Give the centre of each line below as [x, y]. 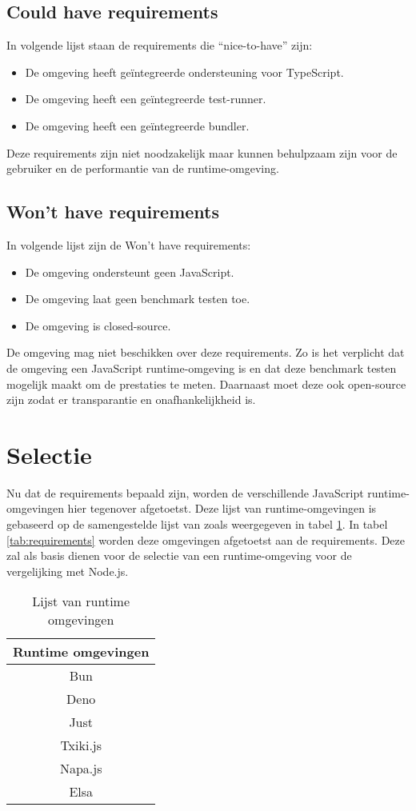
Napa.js [81, 769]
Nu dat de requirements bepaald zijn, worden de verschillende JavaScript [185, 492]
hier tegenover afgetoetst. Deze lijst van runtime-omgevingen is [222, 508]
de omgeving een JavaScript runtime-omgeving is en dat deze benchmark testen [202, 368]
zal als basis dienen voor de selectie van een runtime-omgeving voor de [179, 555]
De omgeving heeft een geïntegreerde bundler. [137, 125]
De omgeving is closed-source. [98, 325]
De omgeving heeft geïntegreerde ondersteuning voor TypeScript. [184, 72]
